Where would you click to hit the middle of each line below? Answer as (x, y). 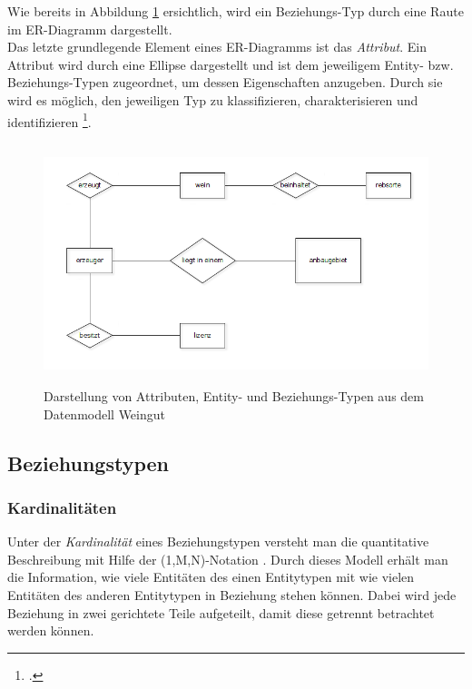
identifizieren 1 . (49, 120)
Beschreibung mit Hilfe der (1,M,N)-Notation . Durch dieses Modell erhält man (228, 559)
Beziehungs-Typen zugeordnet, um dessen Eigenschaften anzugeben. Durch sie (225, 82)
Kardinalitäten (62, 507)
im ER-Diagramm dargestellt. (90, 29)
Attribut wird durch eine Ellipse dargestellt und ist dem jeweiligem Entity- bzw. (231, 64)
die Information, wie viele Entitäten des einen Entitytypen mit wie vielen (211, 577)
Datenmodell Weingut (104, 413)
